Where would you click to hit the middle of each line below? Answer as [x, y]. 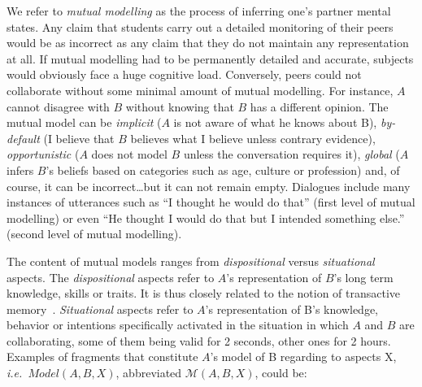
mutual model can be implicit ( [84, 122]
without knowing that [180, 106]
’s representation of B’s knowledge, [291, 309]
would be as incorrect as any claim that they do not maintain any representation [208, 43]
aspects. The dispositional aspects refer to [111, 277]
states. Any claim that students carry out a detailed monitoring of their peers [200, 26]
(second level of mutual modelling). [94, 234]
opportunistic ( [43, 154]
